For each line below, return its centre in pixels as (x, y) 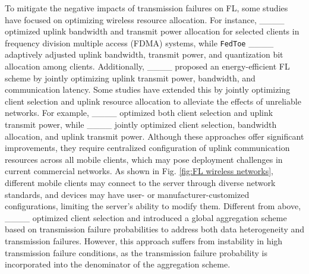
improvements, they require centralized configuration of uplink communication (147, 148)
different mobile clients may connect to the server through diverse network (140, 182)
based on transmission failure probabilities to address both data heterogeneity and (154, 229)
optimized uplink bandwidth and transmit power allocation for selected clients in (152, 31)
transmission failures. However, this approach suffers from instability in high (144, 240)
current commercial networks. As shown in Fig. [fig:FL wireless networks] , (139, 171)
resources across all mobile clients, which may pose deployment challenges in (144, 159)
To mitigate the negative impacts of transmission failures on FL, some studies (146, 8)
